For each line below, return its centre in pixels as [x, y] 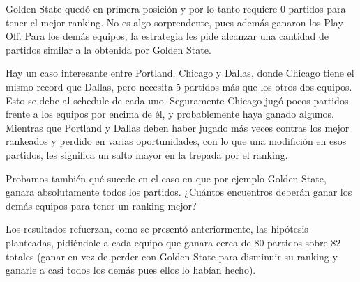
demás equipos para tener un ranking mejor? [101, 205]
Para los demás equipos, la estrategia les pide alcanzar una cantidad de [177, 36]
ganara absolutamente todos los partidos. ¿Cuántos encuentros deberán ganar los [179, 192]
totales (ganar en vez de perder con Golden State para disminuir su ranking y [172, 256]
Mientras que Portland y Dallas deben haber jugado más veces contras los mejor [178, 127]
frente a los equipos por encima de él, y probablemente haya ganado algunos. [170, 114]
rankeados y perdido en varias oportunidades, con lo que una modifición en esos [176, 141]
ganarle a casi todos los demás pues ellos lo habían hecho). [131, 270]
